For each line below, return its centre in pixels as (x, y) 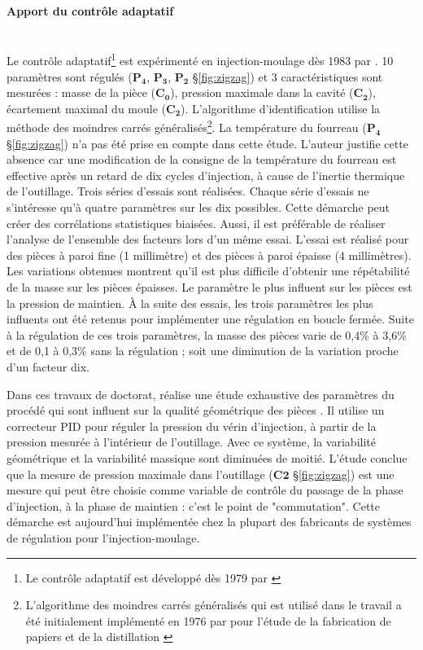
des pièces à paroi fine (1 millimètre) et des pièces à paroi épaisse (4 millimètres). (209, 255)
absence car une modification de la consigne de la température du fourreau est (202, 159)
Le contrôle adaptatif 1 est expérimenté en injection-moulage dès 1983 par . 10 (200, 59)
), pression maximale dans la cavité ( (262, 92)
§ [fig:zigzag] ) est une (344, 474)
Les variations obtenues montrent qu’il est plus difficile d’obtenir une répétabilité (208, 271)
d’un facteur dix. (48, 366)
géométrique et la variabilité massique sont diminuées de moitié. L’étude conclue (207, 457)
